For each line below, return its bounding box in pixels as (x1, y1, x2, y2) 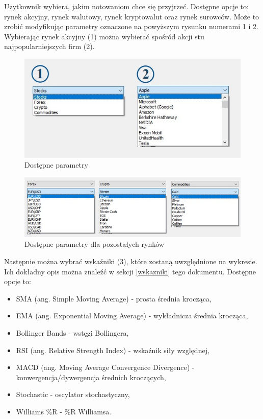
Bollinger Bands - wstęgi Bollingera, (16, 327, 129, 338)
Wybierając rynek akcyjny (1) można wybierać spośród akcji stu (4, 31, 204, 41)
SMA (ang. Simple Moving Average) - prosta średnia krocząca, (16, 293, 212, 304)
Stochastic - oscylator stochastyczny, (16, 389, 130, 400)
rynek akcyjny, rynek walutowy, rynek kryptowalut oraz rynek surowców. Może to (4, 11, 259, 21)
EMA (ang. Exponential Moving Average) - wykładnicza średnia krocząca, (16, 310, 248, 321)
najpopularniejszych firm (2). (4, 41, 95, 52)
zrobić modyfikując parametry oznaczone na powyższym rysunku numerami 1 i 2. (4, 21, 258, 32)
